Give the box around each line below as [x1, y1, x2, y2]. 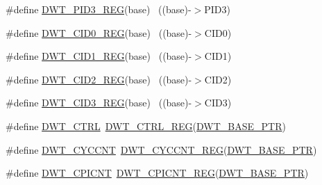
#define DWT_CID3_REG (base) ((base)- [6, 95, 192, 110]
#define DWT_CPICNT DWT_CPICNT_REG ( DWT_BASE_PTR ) [6, 166, 309, 180]
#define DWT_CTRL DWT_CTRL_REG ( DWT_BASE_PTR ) [6, 118, 286, 133]
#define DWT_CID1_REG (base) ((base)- [6, 49, 192, 63]
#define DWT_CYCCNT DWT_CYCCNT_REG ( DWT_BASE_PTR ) [6, 142, 317, 156]
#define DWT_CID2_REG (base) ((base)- [6, 72, 192, 86]
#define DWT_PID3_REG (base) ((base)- [6, 2, 192, 16]
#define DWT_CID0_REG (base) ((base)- [6, 25, 192, 40]
